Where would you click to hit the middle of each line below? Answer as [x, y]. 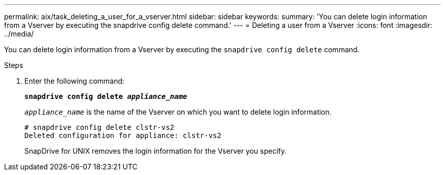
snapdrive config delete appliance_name [106, 96]
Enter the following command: [74, 81]
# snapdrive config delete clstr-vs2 [100, 127]
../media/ [19, 34]
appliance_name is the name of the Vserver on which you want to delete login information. [178, 112]
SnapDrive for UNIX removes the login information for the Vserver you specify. [156, 151]
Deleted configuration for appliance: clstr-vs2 [123, 135]
